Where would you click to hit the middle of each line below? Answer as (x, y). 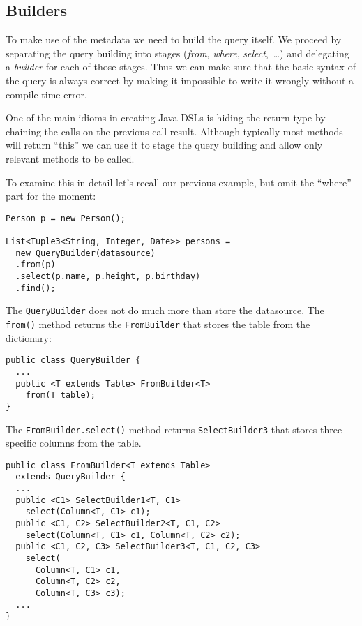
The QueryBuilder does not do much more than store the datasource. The (165, 310)
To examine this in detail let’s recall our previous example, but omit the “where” (179, 182)
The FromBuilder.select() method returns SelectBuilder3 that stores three (174, 429)
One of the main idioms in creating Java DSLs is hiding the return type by (166, 118)
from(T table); (60, 395)
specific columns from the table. (74, 443)
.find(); (36, 288)
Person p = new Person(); (66, 218)
